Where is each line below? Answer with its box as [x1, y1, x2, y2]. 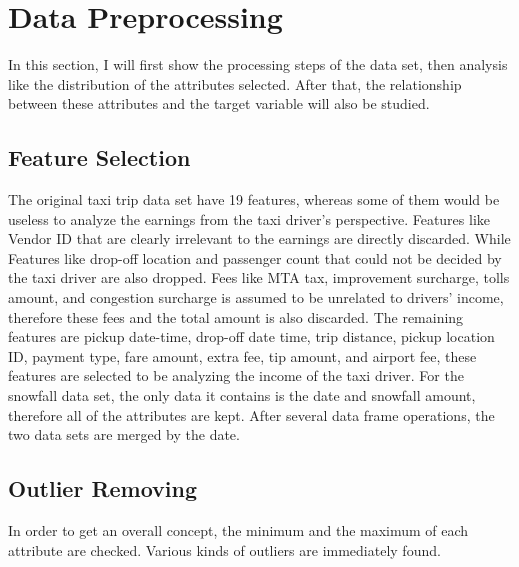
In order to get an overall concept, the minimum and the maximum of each [8, 520, 469, 541]
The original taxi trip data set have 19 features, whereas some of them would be [8, 189, 500, 210]
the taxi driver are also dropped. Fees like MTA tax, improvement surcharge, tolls [8, 267, 510, 288]
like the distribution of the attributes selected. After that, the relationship [8, 73, 462, 94]
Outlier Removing [8, 473, 198, 504]
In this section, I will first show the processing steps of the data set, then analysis [8, 54, 508, 75]
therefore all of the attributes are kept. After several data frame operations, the [8, 404, 495, 425]
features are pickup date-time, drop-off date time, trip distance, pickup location [8, 326, 495, 347]
